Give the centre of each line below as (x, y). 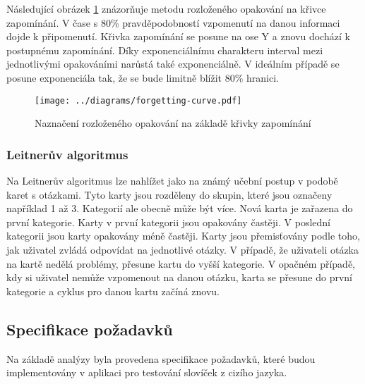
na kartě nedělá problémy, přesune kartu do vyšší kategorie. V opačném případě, (181, 263)
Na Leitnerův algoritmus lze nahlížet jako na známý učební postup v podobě (172, 181)
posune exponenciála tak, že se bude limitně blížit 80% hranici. (143, 77)
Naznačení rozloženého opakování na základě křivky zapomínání (173, 123)
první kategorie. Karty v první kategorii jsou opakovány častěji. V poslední (168, 222)
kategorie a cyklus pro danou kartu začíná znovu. (113, 291)
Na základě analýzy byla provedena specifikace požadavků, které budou (161, 358)
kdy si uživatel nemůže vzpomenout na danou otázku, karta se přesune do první (179, 277)
